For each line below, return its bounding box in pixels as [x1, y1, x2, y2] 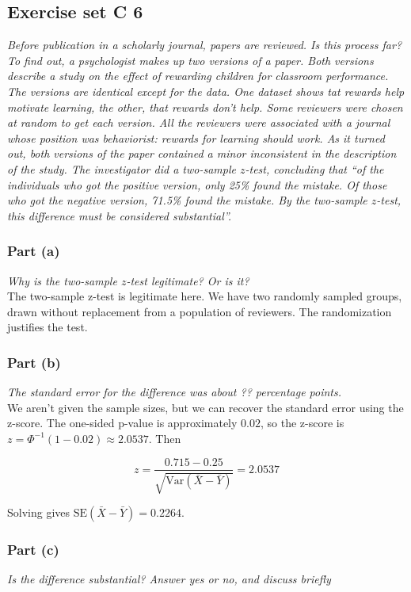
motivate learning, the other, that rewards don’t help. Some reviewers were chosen [7, 98, 403, 115]
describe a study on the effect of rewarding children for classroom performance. [7, 67, 389, 84]
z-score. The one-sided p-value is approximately [7, 414, 238, 431]
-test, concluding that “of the [245, 160, 384, 177]
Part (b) [7, 352, 61, 372]
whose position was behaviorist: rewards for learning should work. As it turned [7, 129, 385, 146]
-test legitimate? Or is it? [126, 272, 249, 288]
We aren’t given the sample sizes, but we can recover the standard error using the [7, 399, 404, 415]
